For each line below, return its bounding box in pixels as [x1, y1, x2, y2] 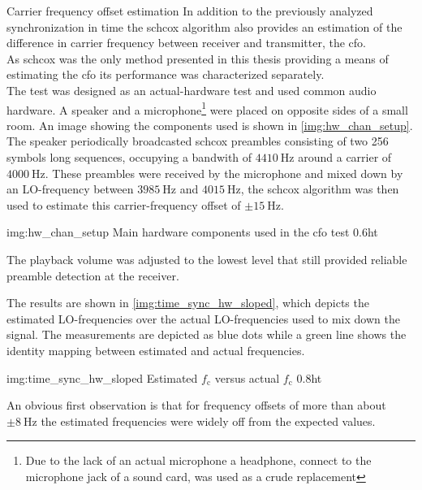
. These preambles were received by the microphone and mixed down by [45, 164, 403, 181]
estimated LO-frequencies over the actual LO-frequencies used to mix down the [6, 310, 400, 327]
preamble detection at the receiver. [6, 267, 179, 284]
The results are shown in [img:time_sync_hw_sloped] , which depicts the [6, 294, 369, 311]
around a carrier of [298, 149, 392, 165]
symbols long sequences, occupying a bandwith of [6, 149, 252, 165]
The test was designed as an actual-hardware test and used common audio [6, 81, 377, 98]
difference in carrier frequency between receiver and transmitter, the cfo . [6, 34, 366, 51]
